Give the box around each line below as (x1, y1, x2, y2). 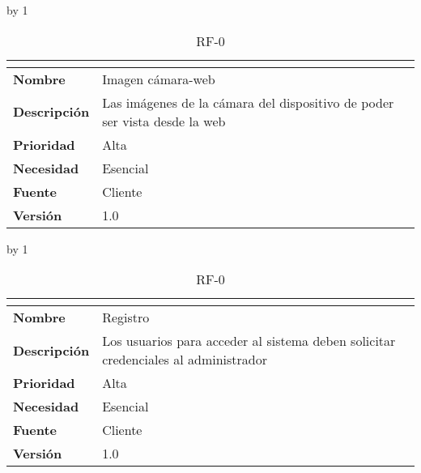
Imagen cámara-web (102, 69, 215, 88)
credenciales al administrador (102, 350, 267, 369)
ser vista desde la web (102, 111, 226, 130)
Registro (102, 308, 150, 327)
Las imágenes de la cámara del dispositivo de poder (102, 92, 394, 112)
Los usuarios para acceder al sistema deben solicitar (102, 331, 396, 351)
